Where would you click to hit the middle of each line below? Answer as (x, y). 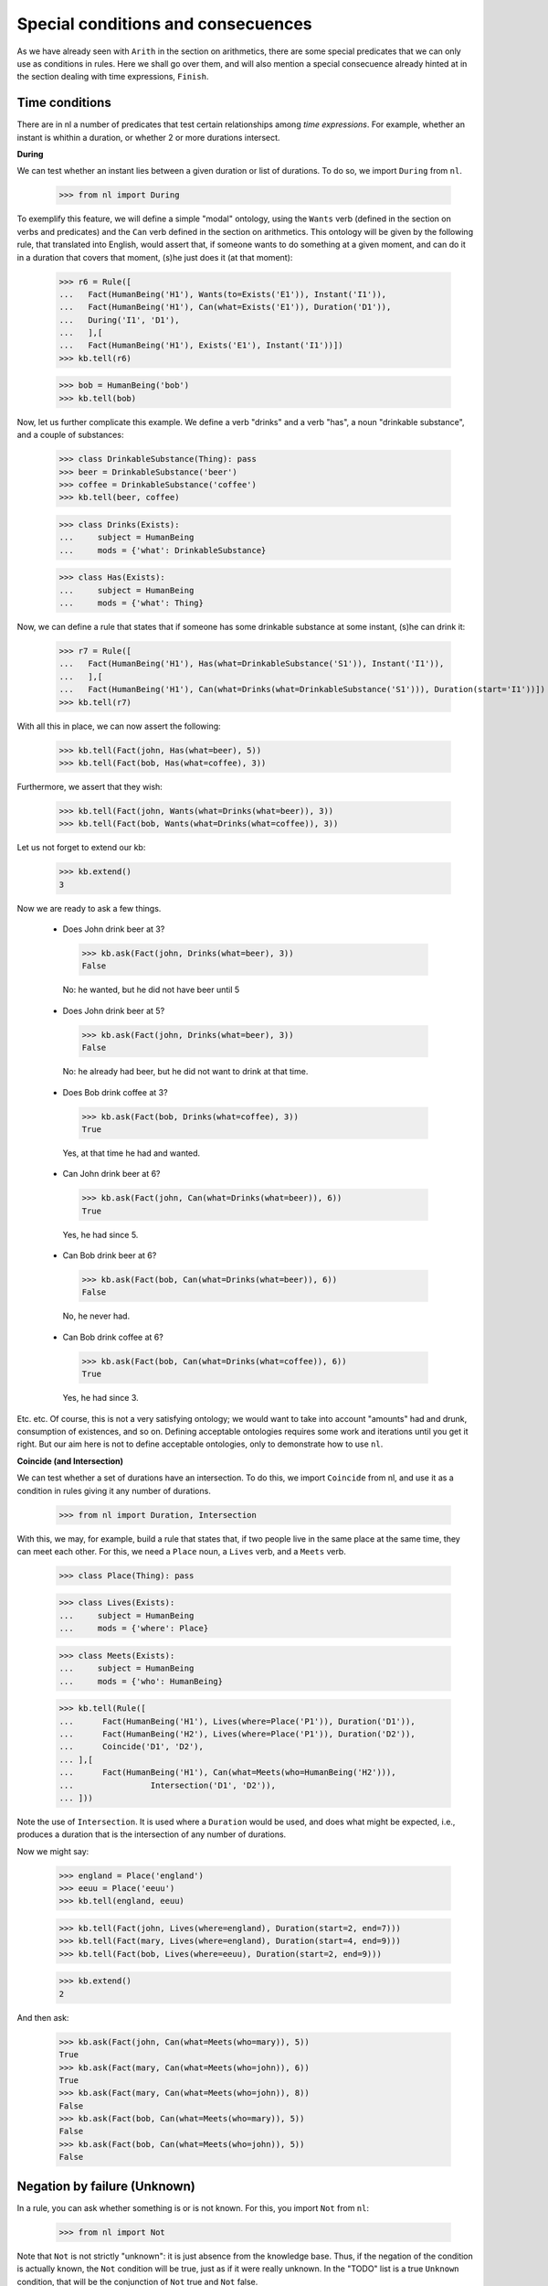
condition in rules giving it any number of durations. (114, 1490)
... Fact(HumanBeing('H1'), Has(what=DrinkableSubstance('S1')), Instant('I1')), (252, 664)
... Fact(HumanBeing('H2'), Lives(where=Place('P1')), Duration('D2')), (237, 1734)
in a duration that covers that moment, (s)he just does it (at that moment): (155, 257)
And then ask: (43, 2017)
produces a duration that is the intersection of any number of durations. (152, 1834)
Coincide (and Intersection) (70, 1461)
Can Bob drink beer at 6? (110, 1255)
